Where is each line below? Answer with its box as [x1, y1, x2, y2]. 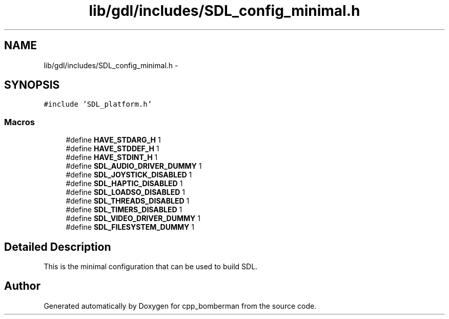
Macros [4, 116, 35, 127]
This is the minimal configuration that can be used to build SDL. [44, 262, 258, 271]
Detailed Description [4, 240, 111, 253]
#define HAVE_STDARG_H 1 [66, 135, 161, 145]
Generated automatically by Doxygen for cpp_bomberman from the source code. [44, 301, 317, 310]
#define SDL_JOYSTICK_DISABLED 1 [66, 170, 192, 180]
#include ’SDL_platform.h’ [44, 100, 152, 109]
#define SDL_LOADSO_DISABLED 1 [66, 188, 185, 197]
